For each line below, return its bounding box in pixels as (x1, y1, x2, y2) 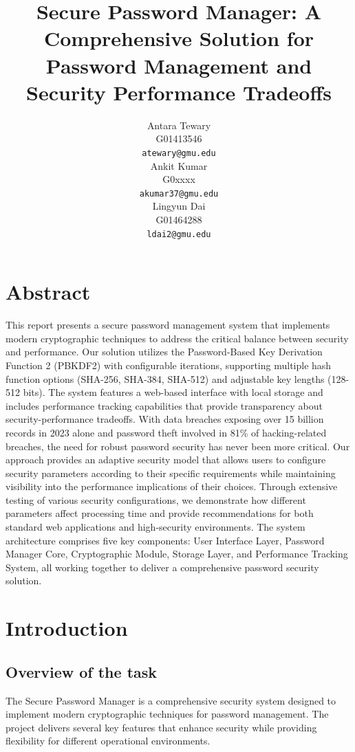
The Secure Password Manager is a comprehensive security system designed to (6, 693, 336, 707)
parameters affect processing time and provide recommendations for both (6, 506, 314, 520)
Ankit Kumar (150, 158, 208, 173)
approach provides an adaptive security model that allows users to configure (6, 452, 326, 467)
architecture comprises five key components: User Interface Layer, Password (6, 533, 325, 547)
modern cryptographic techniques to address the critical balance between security (6, 331, 349, 345)
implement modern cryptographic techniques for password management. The (6, 707, 329, 721)
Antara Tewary (147, 118, 211, 132)
